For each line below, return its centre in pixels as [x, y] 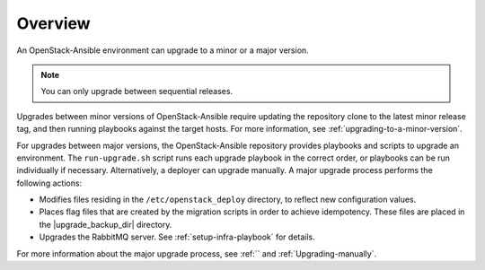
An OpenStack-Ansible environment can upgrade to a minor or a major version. [163, 50]
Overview [53, 23]
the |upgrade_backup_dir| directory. [106, 224]
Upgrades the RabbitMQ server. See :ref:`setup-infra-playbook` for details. [177, 237]
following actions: [49, 183]
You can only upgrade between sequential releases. [137, 91]
